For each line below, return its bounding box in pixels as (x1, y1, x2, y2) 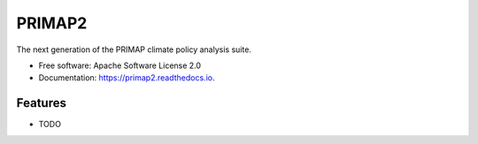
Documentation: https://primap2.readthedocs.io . (38, 72, 215, 83)
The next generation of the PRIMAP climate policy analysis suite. (16, 44, 252, 55)
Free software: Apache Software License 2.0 (38, 60, 202, 71)
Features (16, 95, 66, 110)
